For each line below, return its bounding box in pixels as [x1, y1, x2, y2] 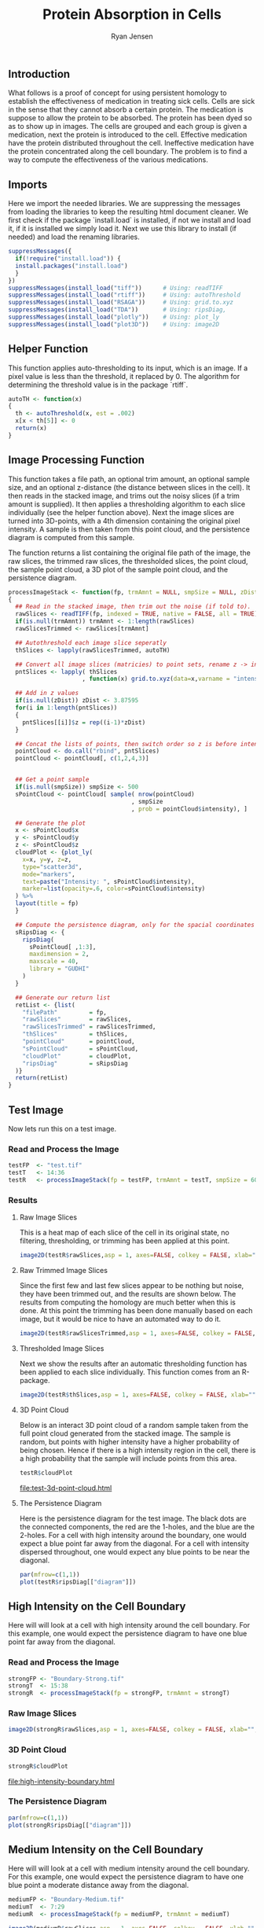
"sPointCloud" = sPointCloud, [22, 1044, 139, 1053]
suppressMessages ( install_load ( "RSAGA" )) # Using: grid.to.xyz [8, 299, 234, 307]
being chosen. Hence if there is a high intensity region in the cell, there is [19, 1445, 256, 1455]
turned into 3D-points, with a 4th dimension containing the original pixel [8, 516, 241, 525]
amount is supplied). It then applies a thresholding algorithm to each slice [8, 499, 246, 509]
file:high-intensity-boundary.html [8, 1776, 115, 1786]
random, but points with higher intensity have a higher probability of [19, 1437, 240, 1446]
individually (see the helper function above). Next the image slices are [8, 507, 234, 517]
